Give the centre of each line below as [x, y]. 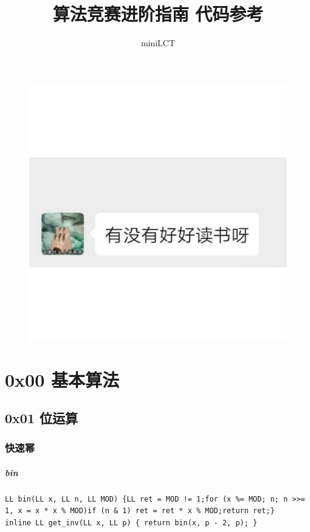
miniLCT [158, 43]
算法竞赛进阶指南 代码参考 [158, 14]
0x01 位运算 [42, 418]
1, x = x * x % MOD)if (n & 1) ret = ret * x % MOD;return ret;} [140, 511]
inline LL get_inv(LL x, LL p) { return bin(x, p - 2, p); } [131, 523]
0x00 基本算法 [62, 379]
